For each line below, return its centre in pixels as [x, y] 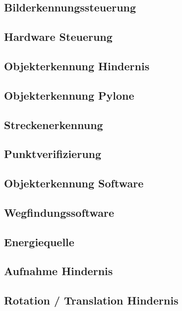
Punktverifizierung [53, 154]
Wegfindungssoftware [59, 212]
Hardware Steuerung [58, 37]
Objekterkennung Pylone [69, 95]
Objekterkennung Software [74, 183]
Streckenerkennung [54, 124]
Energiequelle [39, 241]
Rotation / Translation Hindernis [91, 300]
